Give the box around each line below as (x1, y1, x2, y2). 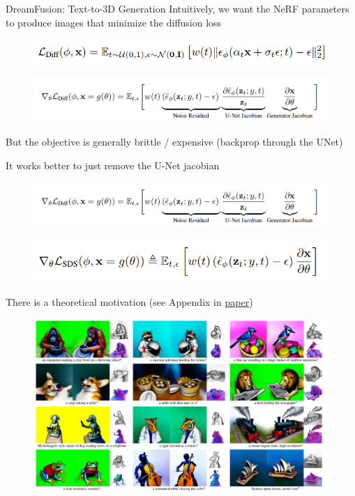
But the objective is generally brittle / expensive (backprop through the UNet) (6, 134, 343, 149)
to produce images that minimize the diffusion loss (6, 15, 222, 29)
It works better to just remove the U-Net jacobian (6, 157, 220, 172)
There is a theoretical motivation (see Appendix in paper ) (6, 295, 253, 309)
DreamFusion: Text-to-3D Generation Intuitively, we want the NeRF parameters (6, 1, 349, 15)
